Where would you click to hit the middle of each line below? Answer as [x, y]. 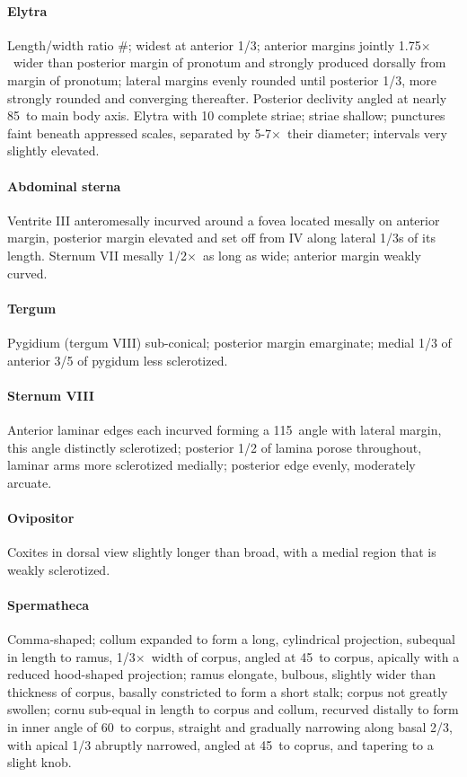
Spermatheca [48, 604]
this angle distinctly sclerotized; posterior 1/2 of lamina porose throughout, [215, 447]
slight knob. [40, 762]
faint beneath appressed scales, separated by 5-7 [140, 132]
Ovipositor [41, 517]
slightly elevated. [53, 150]
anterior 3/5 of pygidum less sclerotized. [118, 360]
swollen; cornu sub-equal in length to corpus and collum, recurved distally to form [233, 709]
